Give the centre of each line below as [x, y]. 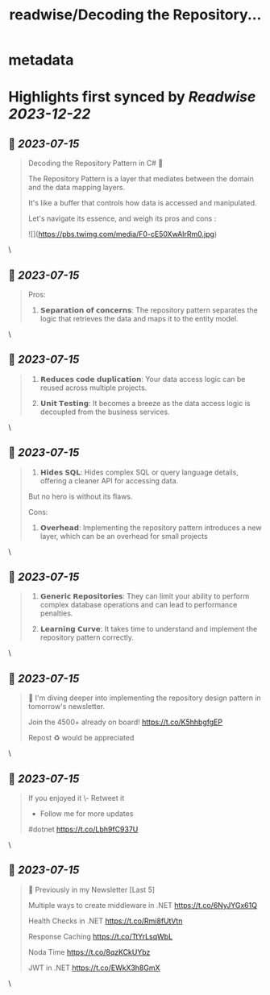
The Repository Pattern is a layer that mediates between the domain [141, 179]
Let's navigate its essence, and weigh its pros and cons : [122, 218]
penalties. [56, 613]
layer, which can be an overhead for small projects [124, 536]
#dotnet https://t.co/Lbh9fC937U [83, 829]
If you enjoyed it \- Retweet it [76, 798]
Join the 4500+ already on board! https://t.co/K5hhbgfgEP [125, 722]
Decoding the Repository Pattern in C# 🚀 [96, 164]
